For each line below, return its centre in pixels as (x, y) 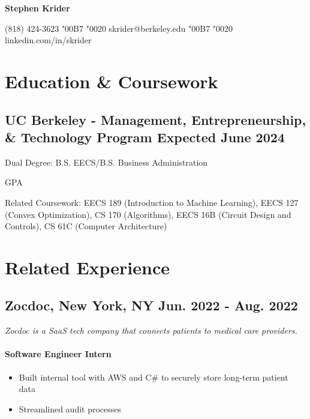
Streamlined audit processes (70, 408)
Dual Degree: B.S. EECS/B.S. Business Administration (106, 162)
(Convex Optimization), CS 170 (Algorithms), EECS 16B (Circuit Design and (148, 214)
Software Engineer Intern (58, 354)
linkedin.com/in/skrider (48, 40)
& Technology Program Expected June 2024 (145, 137)
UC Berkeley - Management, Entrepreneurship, (156, 119)
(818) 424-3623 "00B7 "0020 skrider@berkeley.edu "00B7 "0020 (119, 28)
